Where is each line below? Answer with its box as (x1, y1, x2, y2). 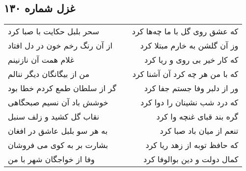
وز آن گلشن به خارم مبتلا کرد (140, 40, 239, 51)
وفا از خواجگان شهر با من (8, 153, 95, 165)
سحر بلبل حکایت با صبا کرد (8, 25, 99, 37)
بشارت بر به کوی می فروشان (8, 139, 108, 151)
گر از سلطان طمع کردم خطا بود (8, 82, 116, 94)
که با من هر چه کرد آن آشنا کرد (132, 68, 239, 80)
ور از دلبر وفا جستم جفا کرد (144, 82, 239, 94)
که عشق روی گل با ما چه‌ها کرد (132, 25, 239, 37)
